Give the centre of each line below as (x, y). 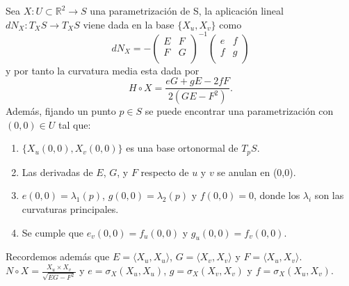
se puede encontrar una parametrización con (239, 111)
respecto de (165, 172)
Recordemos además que (58, 256)
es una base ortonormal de (182, 148)
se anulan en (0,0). (257, 172)
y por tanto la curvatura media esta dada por (103, 70)
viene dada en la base (129, 24)
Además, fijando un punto (61, 111)
